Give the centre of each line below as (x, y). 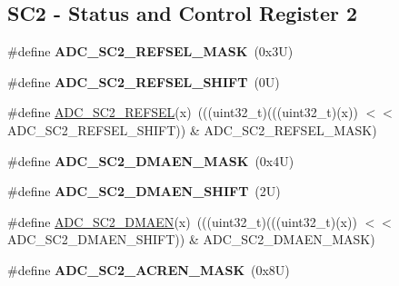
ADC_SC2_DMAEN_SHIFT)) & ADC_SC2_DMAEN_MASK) (191, 239)
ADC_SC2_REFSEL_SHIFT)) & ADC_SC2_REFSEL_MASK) (192, 129)
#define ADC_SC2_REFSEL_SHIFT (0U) (144, 81)
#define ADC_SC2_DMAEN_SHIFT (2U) (144, 191)
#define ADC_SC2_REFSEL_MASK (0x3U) (150, 51)
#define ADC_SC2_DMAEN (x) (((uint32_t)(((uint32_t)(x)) (182, 221)
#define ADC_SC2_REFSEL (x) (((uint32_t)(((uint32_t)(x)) (183, 112)
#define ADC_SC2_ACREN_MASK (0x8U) (149, 269)
